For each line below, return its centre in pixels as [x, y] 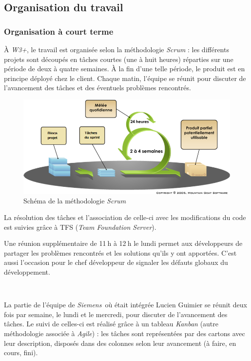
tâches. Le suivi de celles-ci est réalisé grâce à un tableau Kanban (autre [111, 324]
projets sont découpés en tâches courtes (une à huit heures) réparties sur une [119, 59]
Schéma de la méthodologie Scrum [75, 201]
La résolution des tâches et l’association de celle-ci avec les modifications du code [125, 217]
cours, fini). [21, 352]
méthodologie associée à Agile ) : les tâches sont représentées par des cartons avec [125, 333]
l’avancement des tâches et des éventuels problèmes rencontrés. [97, 88]
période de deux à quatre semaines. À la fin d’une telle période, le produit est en [125, 69]
